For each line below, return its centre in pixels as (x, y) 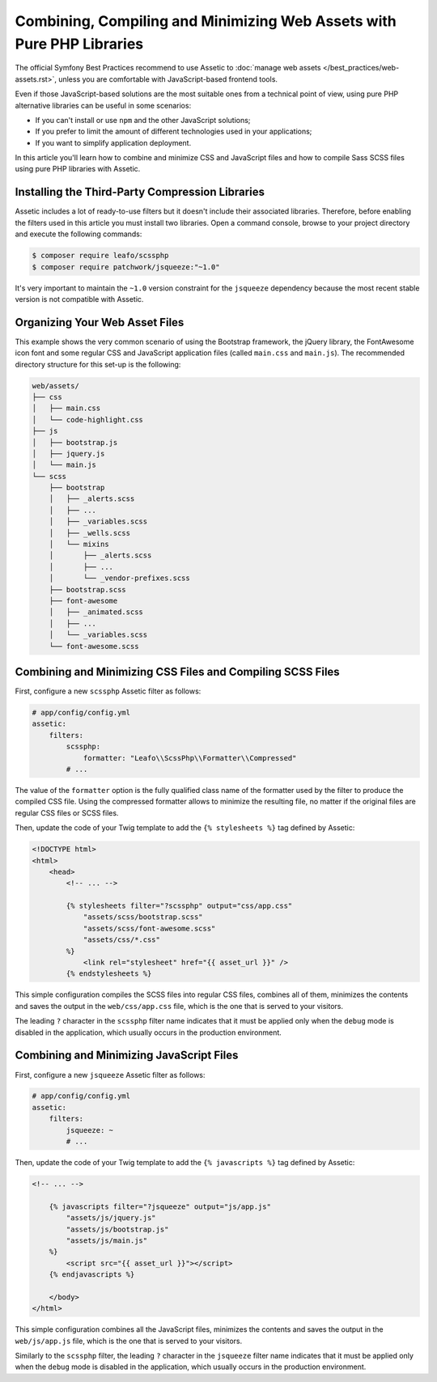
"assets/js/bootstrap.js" (117, 1229)
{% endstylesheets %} (109, 974)
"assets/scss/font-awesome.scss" (149, 928)
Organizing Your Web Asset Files (100, 322)
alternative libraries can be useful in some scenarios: (103, 105)
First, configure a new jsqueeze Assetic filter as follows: (110, 1075)
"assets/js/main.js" (107, 1240)
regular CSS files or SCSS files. (67, 812)
